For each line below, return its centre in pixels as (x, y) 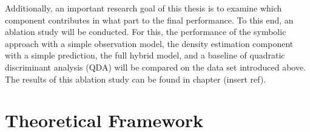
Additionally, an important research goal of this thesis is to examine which (143, 8)
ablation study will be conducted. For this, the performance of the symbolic (146, 32)
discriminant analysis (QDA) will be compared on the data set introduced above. (156, 67)
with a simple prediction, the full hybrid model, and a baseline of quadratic (145, 55)
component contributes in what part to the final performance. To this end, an (149, 20)
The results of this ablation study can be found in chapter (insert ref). (136, 79)
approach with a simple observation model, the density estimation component (149, 43)
